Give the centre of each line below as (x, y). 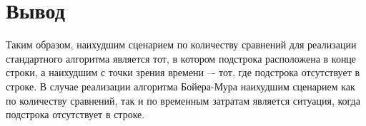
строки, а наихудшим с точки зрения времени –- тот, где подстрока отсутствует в (183, 72)
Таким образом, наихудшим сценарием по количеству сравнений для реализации (181, 44)
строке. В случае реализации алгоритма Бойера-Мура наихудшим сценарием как (180, 86)
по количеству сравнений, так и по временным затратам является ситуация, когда (183, 100)
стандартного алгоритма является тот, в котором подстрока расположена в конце (181, 58)
